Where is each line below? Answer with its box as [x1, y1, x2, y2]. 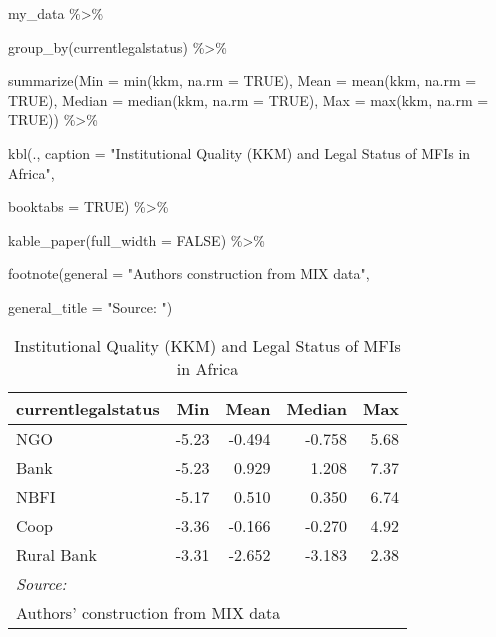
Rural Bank [16, 542, 97, 566]
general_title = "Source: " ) [8, 296, 173, 317]
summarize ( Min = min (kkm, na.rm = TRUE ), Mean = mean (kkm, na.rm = [8, 70, 477, 91]
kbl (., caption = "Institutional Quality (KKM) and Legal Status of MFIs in [8, 142, 471, 163]
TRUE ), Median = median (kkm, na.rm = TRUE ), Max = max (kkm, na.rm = [8, 89, 489, 110]
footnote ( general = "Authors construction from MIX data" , [8, 263, 370, 284]
